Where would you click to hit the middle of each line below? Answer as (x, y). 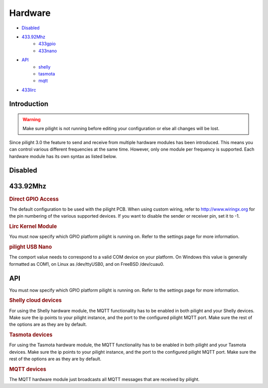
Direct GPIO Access (34, 199)
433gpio (47, 44)
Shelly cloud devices (35, 301)
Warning (32, 120)
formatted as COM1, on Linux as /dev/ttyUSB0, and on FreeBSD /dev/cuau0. (87, 264)
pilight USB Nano (31, 247)
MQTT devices (28, 369)
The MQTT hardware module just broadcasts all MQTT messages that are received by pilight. (104, 380)
